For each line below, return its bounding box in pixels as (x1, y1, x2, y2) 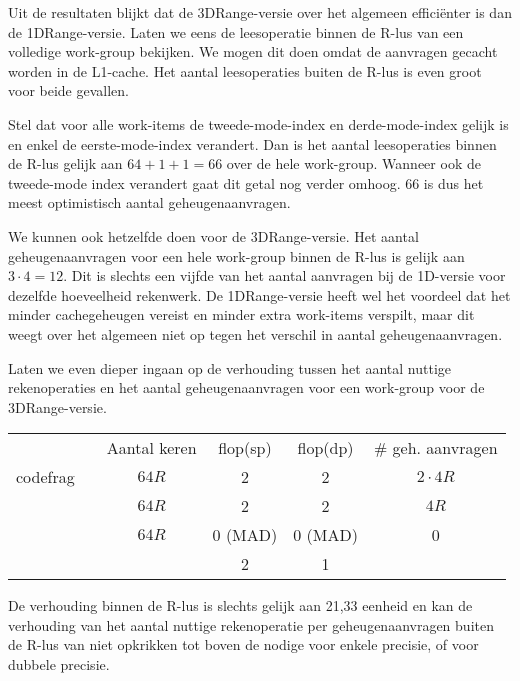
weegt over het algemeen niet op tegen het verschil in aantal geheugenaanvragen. (8, 323, 503, 344)
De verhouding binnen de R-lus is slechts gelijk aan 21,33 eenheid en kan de (8, 595, 473, 616)
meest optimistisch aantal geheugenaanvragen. (8, 192, 291, 213)
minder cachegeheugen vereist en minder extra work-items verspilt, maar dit (8, 304, 475, 325)
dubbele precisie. (8, 654, 110, 675)
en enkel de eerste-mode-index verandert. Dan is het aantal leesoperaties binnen (8, 133, 497, 154)
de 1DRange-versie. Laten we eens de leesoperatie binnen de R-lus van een (8, 21, 464, 42)
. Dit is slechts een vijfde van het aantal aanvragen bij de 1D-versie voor (63, 265, 506, 286)
